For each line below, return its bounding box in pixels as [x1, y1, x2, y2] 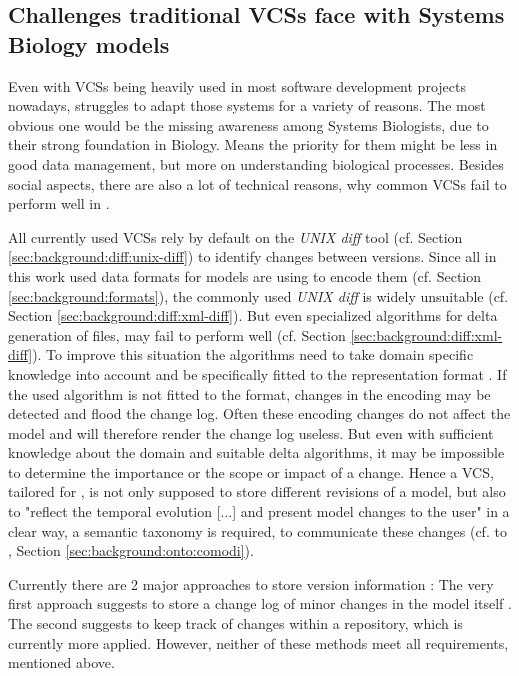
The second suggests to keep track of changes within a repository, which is [8, 613, 463, 634]
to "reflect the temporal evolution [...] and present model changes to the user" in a [8, 501, 510, 522]
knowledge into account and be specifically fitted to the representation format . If [8, 363, 507, 384]
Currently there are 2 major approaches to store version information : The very [8, 573, 494, 594]
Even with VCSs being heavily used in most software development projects [8, 75, 466, 96]
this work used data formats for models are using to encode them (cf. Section [8, 265, 482, 286]
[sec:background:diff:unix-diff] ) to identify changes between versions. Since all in [8, 246, 497, 267]
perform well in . [8, 193, 110, 214]
